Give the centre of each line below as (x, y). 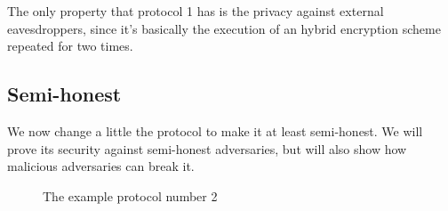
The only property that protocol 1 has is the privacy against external (196, 11)
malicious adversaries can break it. (101, 166)
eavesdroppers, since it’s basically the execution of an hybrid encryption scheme (224, 28)
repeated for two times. (70, 46)
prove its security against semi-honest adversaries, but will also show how (207, 148)
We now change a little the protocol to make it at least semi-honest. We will (215, 130)
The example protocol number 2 (130, 195)
